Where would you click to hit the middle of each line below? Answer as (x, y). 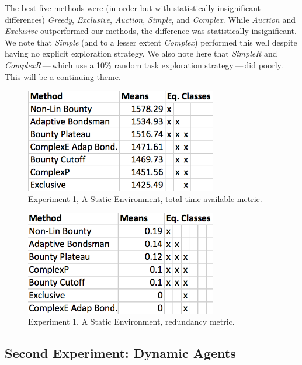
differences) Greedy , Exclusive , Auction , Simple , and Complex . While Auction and (150, 19)
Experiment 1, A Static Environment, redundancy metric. (131, 321)
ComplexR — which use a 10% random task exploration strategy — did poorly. (144, 65)
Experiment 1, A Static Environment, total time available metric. (145, 199)
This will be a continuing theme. (63, 76)
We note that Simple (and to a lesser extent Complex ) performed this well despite (151, 42)
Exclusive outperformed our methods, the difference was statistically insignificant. (151, 31)
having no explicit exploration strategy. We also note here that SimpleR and (141, 53)
